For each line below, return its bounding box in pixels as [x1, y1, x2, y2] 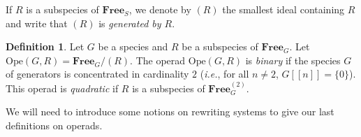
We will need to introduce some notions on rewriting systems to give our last [6, 104, 334, 119]
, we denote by [128, 2, 191, 16]
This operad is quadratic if [6, 80, 119, 95]
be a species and [98, 39, 168, 54]
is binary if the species [245, 52, 341, 67]
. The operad [130, 52, 186, 67]
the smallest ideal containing [222, 2, 345, 16]
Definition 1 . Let [6, 39, 84, 54]
